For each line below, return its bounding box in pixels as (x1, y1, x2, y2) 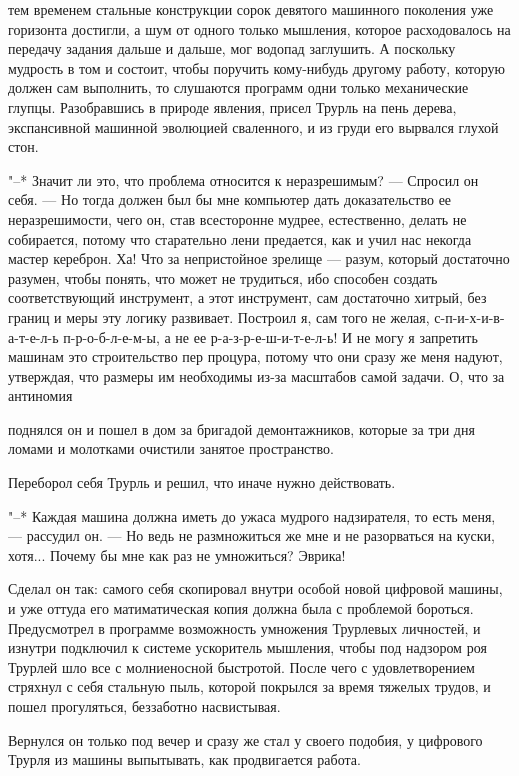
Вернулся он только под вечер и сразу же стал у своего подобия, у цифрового (8, 729, 483, 750)
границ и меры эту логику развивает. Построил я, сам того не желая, (8, 306, 430, 327)
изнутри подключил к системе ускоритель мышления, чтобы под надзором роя (8, 637, 487, 658)
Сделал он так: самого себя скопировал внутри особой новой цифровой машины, (8, 578, 503, 599)
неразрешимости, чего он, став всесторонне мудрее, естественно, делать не (8, 208, 467, 229)
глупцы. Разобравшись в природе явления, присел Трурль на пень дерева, (8, 96, 457, 117)
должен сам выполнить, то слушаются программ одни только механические (8, 77, 469, 98)
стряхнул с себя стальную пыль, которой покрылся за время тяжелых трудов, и (8, 676, 491, 697)
